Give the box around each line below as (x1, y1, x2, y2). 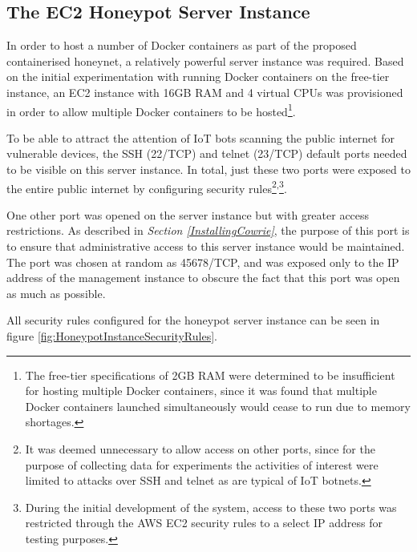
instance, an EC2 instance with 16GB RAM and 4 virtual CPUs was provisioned (6, 83, 403, 100)
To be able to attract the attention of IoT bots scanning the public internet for (6, 129, 395, 146)
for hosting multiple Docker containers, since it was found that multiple (25, 382, 377, 399)
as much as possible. (6, 284, 106, 301)
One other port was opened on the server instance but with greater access (6, 206, 370, 223)
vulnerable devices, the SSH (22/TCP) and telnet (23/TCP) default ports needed (6, 145, 407, 162)
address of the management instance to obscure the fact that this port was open (6, 269, 400, 286)
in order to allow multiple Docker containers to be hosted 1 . (6, 100, 296, 119)
